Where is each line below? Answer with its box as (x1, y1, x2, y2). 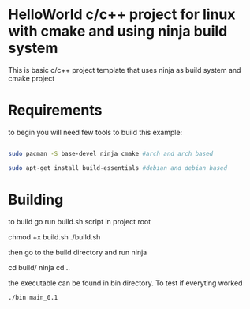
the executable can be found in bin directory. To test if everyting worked (8, 278, 243, 288)
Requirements (8, 101, 103, 119)
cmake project (8, 73, 55, 83)
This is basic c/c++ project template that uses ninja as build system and (8, 65, 241, 74)
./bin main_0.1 (8, 293, 58, 301)
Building (8, 190, 64, 209)
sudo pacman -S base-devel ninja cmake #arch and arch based (8, 149, 214, 157)
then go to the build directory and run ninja (8, 247, 147, 257)
